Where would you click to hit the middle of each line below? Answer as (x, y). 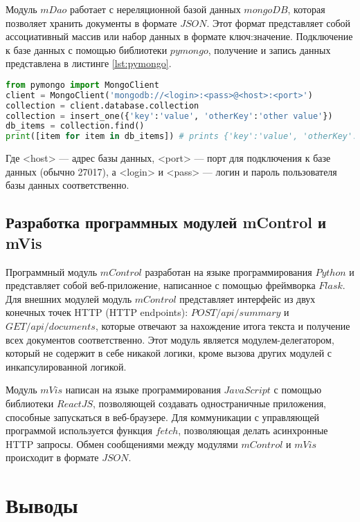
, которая (306, 9)
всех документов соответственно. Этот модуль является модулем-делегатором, (170, 339)
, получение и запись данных (269, 49)
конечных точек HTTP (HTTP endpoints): (97, 312)
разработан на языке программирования (228, 271)
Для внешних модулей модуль (69, 298)
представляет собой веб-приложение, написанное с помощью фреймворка (161, 285)
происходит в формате (52, 457)
